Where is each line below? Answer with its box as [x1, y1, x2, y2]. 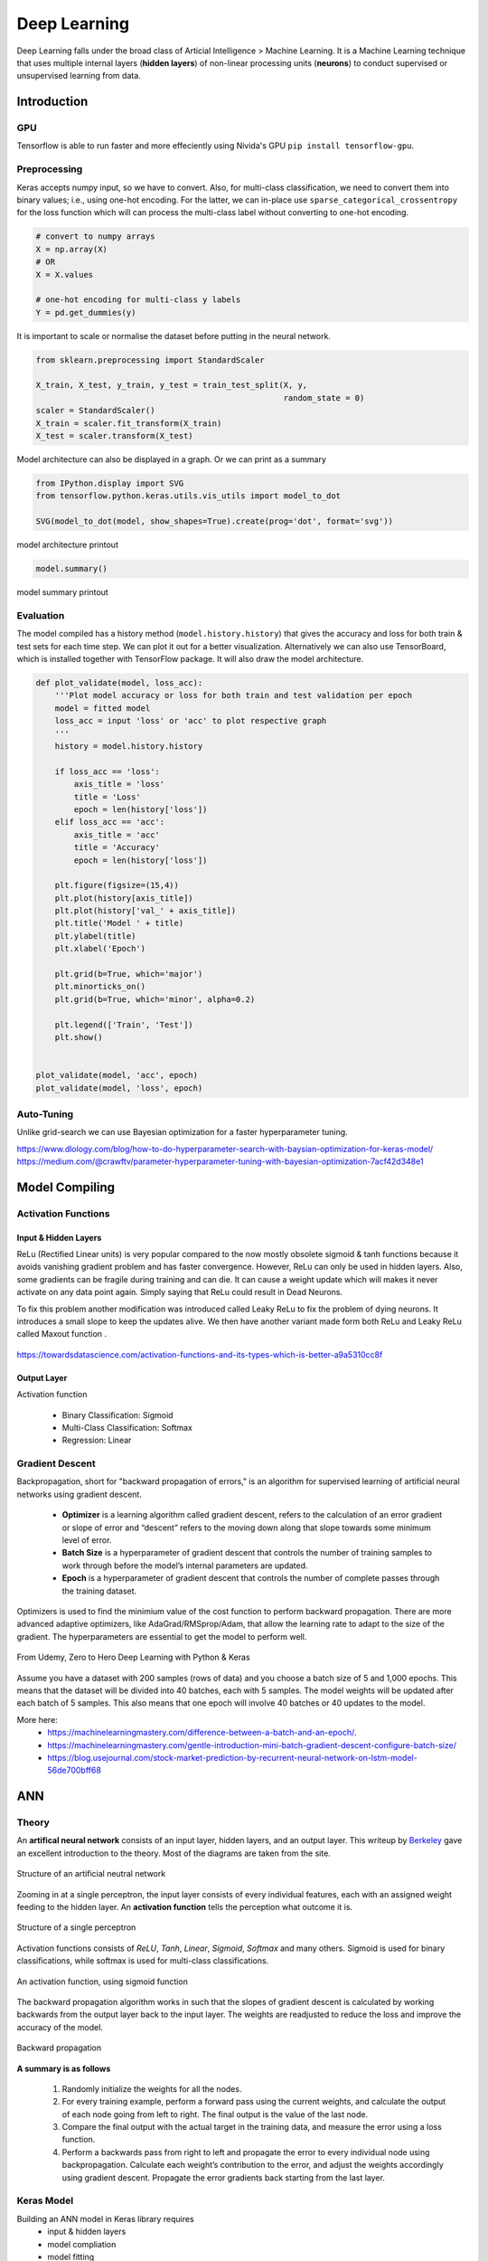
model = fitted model [54, 703, 151, 714]
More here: [16, 1714, 58, 1725]
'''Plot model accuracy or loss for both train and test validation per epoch [54, 690, 413, 701]
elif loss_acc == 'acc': [54, 817, 165, 828]
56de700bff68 [47, 1764, 101, 1776]
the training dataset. [61, 1585, 137, 1596]
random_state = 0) [283, 393, 365, 402]
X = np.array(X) [35, 244, 108, 254]
